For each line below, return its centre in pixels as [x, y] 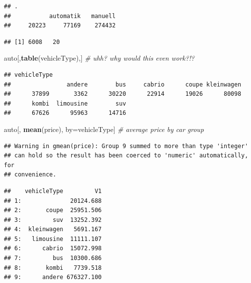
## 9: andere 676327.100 [53, 277]
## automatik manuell [60, 16]
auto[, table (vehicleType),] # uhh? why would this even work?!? [99, 58]
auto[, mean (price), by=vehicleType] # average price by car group [104, 129]
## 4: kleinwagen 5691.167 [53, 229]
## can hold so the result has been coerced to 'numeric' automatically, [126, 156]
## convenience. [30, 175]
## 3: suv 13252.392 [53, 220]
